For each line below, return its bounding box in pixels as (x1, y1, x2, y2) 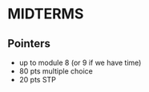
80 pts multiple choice (18, 66, 93, 76)
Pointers (7, 37, 51, 50)
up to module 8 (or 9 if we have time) (18, 58, 142, 67)
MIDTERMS (7, 5, 84, 23)
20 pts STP (18, 75, 57, 84)
